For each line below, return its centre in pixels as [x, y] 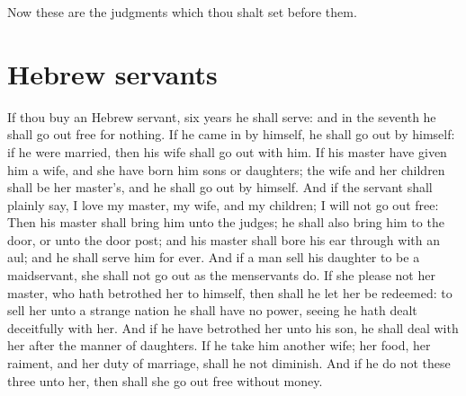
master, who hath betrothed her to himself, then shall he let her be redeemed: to [230, 292]
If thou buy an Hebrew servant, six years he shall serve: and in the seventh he [222, 116]
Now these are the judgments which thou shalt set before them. [182, 12]
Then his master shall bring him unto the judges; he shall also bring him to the [226, 222]
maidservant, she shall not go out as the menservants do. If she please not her [221, 275]
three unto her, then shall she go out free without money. [165, 380]
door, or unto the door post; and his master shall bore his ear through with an [224, 239]
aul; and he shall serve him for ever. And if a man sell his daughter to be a [214, 257]
